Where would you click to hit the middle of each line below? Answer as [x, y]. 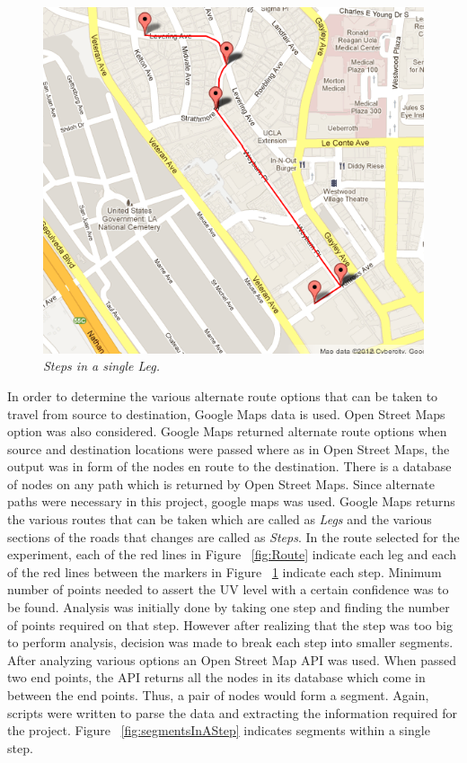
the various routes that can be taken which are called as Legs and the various [220, 519]
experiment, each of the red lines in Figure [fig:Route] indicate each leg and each [232, 554]
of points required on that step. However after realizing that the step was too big [230, 624]
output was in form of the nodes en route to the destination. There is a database [229, 466]
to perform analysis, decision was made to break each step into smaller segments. [230, 642]
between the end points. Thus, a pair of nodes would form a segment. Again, [218, 695]
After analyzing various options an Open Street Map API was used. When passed [232, 659]
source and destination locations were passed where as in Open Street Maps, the [229, 448]
